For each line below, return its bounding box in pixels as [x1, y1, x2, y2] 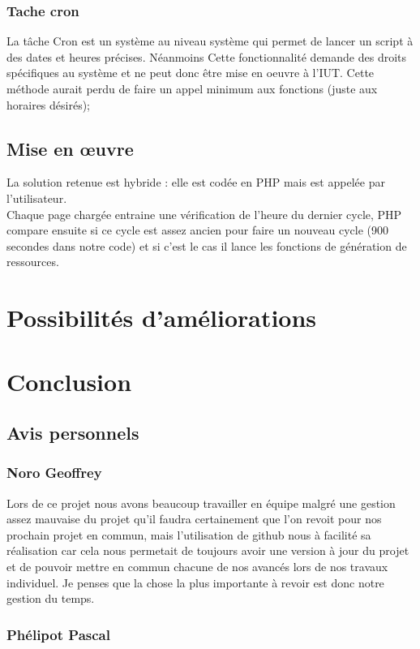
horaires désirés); [6, 96, 91, 113]
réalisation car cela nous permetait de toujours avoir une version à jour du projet [6, 542, 409, 559]
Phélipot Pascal [6, 624, 110, 644]
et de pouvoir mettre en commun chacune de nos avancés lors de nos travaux [6, 558, 388, 575]
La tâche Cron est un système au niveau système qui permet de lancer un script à [6, 32, 414, 49]
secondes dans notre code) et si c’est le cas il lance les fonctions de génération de [6, 237, 407, 254]
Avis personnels [6, 420, 139, 445]
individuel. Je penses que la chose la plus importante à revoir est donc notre [6, 574, 384, 591]
